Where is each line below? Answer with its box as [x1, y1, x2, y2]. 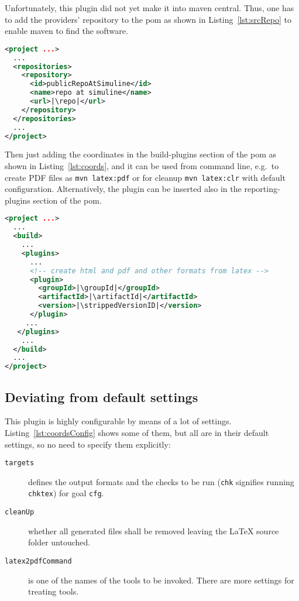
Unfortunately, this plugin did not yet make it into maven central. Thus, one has [5, 2, 294, 13]
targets [5, 459, 35, 468]
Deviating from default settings [5, 387, 198, 406]
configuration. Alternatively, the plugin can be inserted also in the [5, 183, 242, 195]
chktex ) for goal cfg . [28, 487, 104, 499]
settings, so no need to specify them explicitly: [5, 438, 171, 450]
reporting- [244, 183, 280, 195]
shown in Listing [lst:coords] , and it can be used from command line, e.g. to [5, 160, 279, 171]
